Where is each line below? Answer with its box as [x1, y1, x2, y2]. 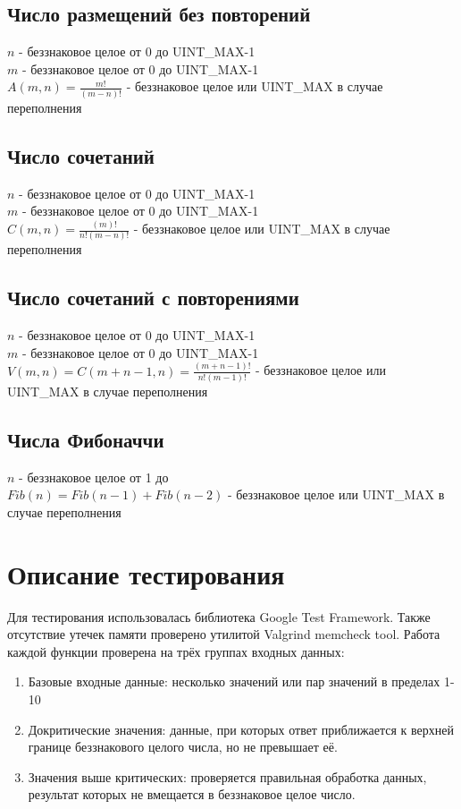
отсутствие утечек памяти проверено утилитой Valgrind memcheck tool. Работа [7, 625, 440, 643]
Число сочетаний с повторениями [7, 284, 299, 311]
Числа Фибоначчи [7, 425, 164, 453]
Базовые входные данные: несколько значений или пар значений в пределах [28, 672, 440, 691]
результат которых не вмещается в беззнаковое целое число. [28, 785, 356, 804]
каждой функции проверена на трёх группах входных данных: [7, 642, 345, 660]
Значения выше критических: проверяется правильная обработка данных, [28, 767, 427, 786]
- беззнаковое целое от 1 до [19, 467, 169, 486]
